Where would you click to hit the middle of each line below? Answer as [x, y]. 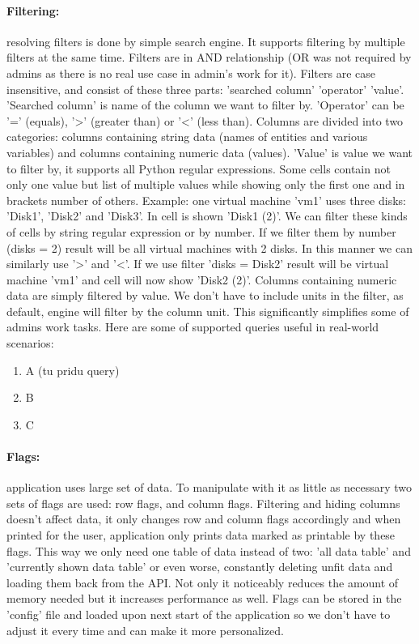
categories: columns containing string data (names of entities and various [187, 136]
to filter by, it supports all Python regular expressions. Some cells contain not [199, 168]
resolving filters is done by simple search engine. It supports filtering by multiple [206, 41]
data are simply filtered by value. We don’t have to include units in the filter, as [205, 295]
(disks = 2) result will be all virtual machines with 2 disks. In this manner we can [209, 247]
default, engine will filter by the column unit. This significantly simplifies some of [208, 311]
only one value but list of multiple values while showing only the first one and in [206, 184]
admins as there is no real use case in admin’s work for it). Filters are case [191, 73]
